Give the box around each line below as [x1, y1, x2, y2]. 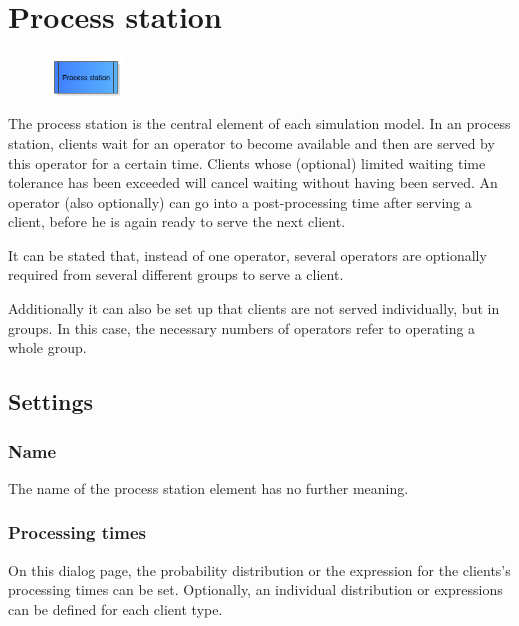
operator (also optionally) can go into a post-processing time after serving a [8, 191, 472, 212]
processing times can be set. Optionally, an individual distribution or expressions [8, 579, 503, 600]
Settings [8, 386, 93, 417]
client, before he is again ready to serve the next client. [8, 211, 346, 232]
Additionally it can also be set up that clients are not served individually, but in [8, 298, 500, 319]
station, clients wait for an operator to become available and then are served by [8, 132, 495, 153]
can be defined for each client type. [8, 598, 223, 619]
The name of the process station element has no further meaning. [8, 477, 409, 498]
